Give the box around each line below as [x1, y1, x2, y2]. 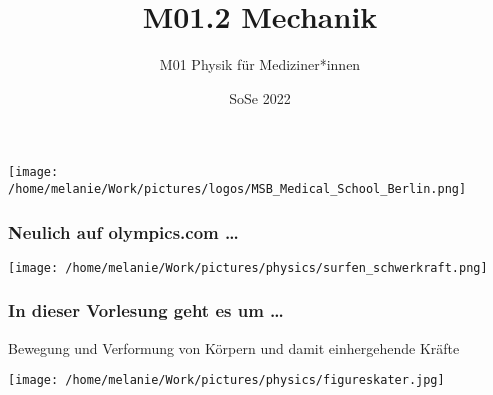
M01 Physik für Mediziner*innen [159, 54, 361, 75]
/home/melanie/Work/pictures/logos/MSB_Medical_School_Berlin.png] [8, 181, 467, 196]
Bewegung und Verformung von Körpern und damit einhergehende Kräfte [8, 337, 460, 358]
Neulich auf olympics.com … [8, 219, 239, 244]
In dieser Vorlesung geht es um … [8, 298, 284, 323]
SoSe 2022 [229, 87, 291, 108]
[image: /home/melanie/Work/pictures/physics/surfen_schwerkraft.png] [8, 260, 488, 275]
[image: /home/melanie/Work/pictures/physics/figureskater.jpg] [8, 373, 445, 388]
